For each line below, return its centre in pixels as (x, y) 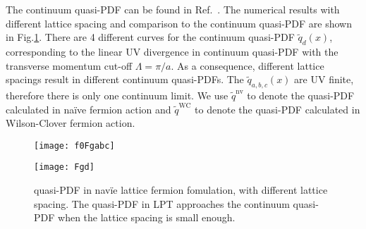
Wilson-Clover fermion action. (71, 123)
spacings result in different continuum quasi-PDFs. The (125, 79)
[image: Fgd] (64, 167)
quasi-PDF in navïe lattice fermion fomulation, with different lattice (181, 190)
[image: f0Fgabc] (74, 146)
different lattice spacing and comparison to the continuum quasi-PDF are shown (179, 23)
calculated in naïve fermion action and (89, 109)
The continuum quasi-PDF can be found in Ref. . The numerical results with (173, 9)
